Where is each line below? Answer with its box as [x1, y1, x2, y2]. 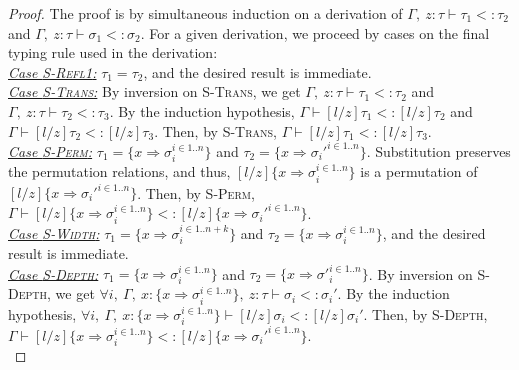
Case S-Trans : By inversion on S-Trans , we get [8, 81, 301, 102]
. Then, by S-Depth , [363, 303, 488, 324]
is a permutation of [360, 161, 478, 182]
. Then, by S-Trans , [154, 120, 278, 141]
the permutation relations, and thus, [8, 161, 231, 182]
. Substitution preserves [366, 140, 511, 161]
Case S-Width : [8, 222, 100, 243]
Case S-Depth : [8, 263, 99, 284]
